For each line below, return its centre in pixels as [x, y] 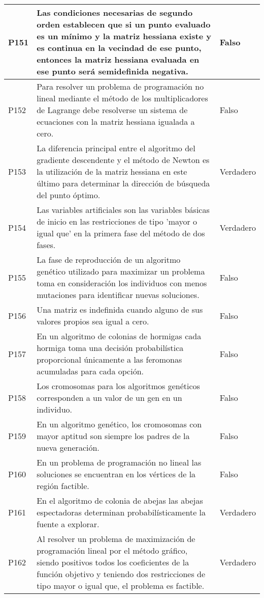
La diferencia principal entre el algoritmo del [116, 148]
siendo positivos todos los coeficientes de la [113, 562]
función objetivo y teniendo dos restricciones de [121, 574]
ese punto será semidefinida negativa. [112, 71]
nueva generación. [68, 447]
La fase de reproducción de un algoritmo [109, 260]
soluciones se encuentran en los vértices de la [116, 474]
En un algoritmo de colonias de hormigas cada [119, 336]
